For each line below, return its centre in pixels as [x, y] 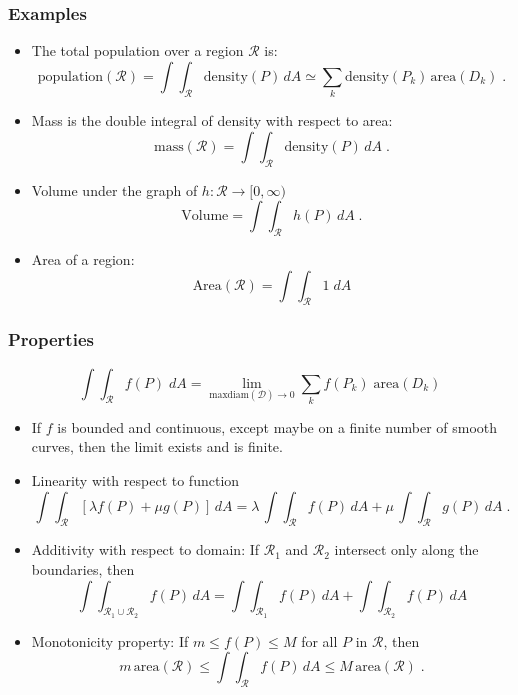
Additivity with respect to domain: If [145, 549]
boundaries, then [83, 569]
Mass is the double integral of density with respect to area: [212, 120]
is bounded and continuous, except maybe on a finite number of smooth [277, 426]
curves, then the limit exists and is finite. [157, 446]
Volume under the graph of [114, 189]
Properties [51, 339]
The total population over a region [137, 50]
